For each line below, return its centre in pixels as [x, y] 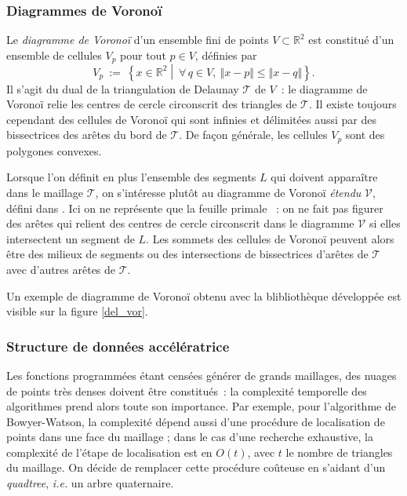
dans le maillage [45, 192]
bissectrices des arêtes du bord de [87, 135]
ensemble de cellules [54, 55]
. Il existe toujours [352, 104]
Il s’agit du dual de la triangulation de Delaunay [123, 88]
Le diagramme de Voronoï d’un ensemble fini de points [138, 40]
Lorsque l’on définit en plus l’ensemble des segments [131, 177]
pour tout [143, 55]
